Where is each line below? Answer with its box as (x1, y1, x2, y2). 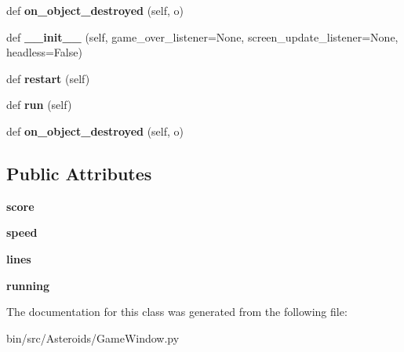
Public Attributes (6, 161, 152, 185)
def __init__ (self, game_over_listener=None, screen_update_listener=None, (6, 28, 399, 45)
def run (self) (6, 96, 72, 113)
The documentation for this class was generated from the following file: (6, 303, 348, 320)
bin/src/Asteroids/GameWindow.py (6, 329, 180, 346)
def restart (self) (6, 70, 90, 86)
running (6, 277, 49, 293)
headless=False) (6, 44, 82, 60)
